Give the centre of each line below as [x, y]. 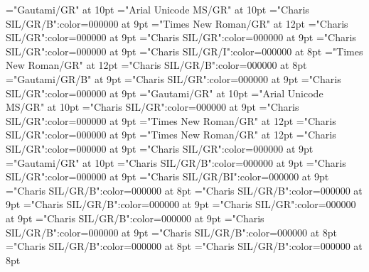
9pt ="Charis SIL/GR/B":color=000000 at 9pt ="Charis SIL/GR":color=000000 [181, 204]
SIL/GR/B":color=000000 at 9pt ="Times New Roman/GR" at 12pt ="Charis [177, 23]
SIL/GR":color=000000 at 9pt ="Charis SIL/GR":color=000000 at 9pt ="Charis [181, 37]
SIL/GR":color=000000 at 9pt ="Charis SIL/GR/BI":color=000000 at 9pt [167, 176]
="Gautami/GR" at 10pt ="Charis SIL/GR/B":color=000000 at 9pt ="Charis [176, 162]
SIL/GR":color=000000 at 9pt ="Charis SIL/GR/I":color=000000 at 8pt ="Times [184, 51]
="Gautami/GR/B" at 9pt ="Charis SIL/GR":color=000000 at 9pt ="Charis [173, 78]
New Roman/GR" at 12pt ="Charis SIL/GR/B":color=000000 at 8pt [156, 65]
